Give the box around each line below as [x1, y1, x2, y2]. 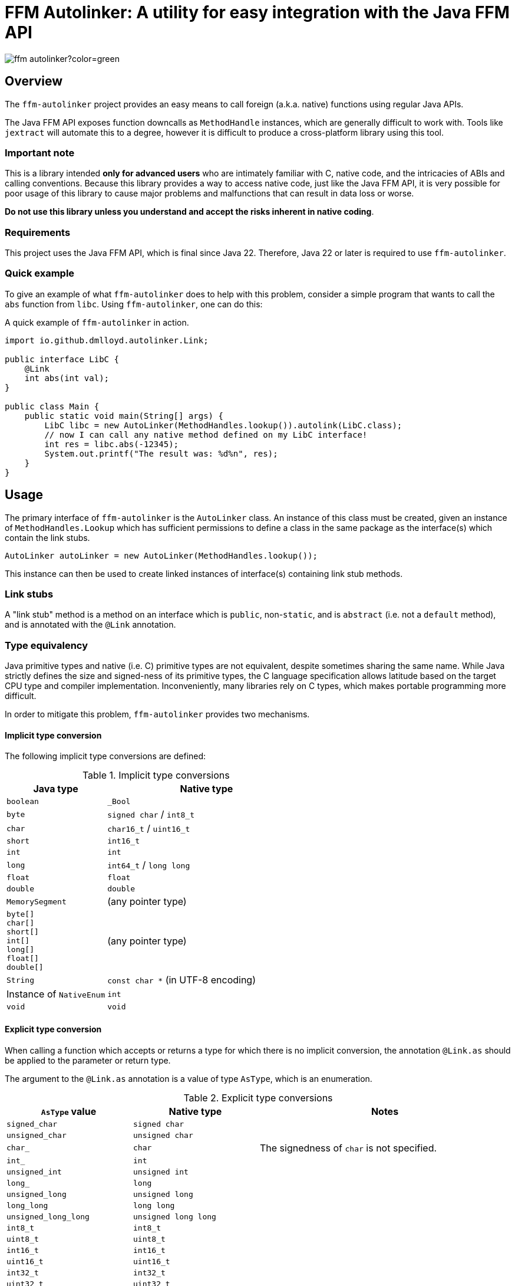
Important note [5, 146, 75, 159]
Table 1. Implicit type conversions [82, 769, 230, 782]
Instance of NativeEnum [6, 988, 105, 1000]
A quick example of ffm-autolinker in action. [5, 317, 189, 327]
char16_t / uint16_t [107, 822, 190, 835]
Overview [5, 74, 63, 89]
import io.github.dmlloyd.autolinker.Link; [5, 335, 209, 345]
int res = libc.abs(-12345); [44, 439, 179, 449]
